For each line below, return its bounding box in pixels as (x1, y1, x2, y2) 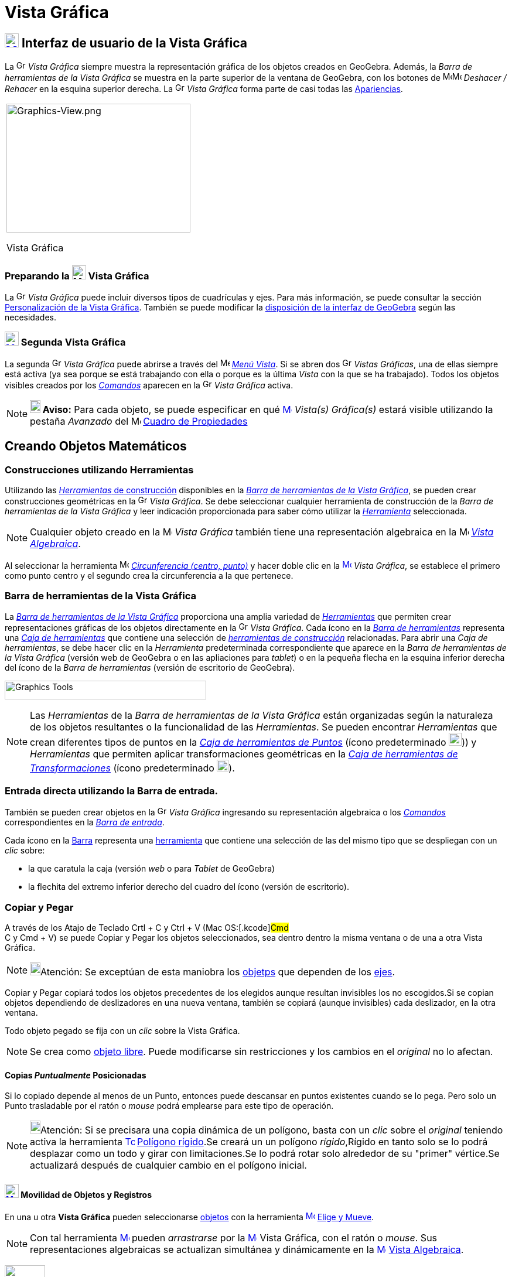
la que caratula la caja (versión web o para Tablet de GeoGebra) (28, 863, 275, 874)
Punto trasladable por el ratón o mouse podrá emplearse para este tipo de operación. (5, 1101, 334, 1111)
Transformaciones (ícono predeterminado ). (30, 762, 235, 774)
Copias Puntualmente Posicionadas (5, 1070, 146, 1080)
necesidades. (5, 312, 56, 322)
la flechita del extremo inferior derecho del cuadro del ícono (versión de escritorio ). (28, 882, 349, 892)
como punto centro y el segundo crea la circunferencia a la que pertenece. (5, 570, 293, 581)
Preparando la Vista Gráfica (5, 269, 149, 282)
